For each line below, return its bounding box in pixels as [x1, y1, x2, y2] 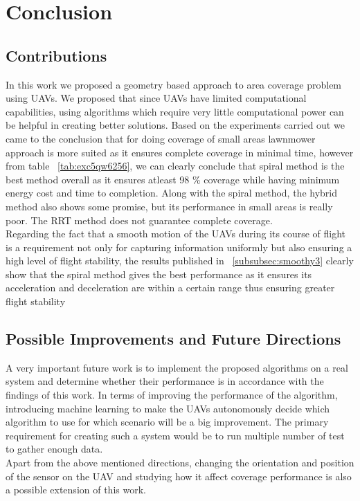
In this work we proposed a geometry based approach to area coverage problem [6, 77, 342, 91]
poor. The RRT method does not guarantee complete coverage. [6, 212, 273, 227]
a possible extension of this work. [6, 482, 146, 497]
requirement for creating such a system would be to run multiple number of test [6, 428, 345, 442]
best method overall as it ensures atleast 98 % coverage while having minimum [6, 172, 340, 186]
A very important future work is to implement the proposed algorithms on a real [6, 360, 348, 374]
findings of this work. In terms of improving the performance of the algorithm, [6, 388, 338, 402]
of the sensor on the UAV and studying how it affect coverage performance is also [6, 468, 352, 483]
